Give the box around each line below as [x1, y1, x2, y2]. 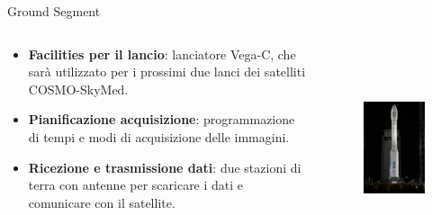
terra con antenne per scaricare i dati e [28, 175, 244, 194]
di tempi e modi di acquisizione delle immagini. [28, 127, 290, 146]
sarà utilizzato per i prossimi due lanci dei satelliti [28, 62, 306, 81]
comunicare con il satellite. [28, 193, 175, 211]
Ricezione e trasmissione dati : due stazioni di [28, 157, 301, 176]
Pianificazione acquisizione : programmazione [28, 110, 295, 129]
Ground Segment [7, 2, 101, 20]
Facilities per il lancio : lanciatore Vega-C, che [28, 44, 296, 63]
